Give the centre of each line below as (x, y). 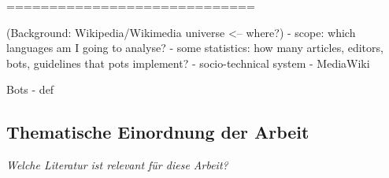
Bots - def (30, 89)
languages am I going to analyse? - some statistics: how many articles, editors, (195, 48)
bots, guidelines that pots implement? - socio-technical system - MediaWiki (188, 63)
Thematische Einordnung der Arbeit (158, 132)
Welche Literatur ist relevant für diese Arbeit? (117, 165)
